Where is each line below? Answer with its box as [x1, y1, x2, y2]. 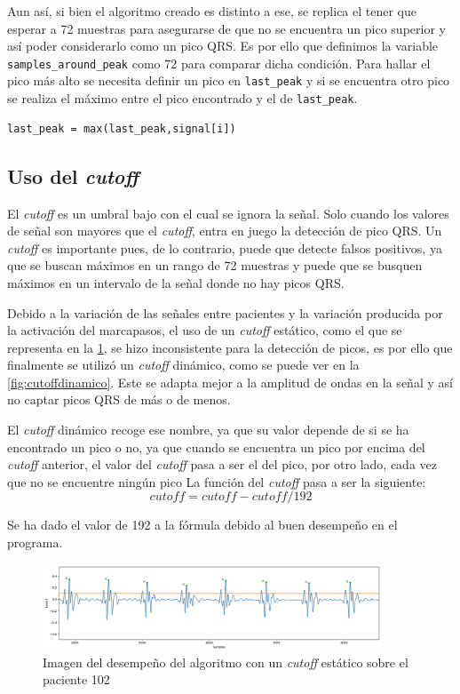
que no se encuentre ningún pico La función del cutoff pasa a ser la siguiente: [7, 472, 426, 491]
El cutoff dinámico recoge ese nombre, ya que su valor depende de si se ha [7, 420, 409, 439]
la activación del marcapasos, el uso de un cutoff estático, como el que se [7, 321, 402, 339]
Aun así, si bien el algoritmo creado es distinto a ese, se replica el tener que [7, 2, 416, 20]
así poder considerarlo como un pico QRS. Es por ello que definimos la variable [7, 36, 439, 55]
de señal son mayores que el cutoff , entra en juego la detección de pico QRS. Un [7, 221, 442, 240]
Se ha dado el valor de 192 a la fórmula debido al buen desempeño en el [7, 515, 398, 534]
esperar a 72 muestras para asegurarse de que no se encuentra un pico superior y [7, 19, 446, 37]
